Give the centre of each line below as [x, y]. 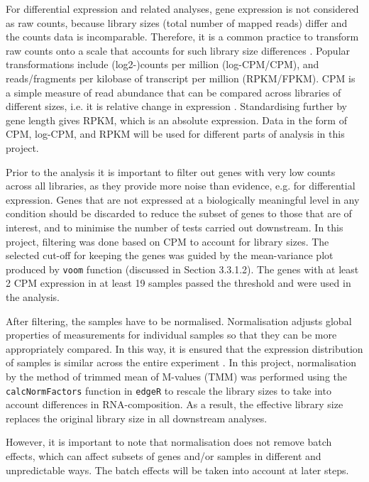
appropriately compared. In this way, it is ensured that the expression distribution [184, 348]
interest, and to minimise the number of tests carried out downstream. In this [175, 227]
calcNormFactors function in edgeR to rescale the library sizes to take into [169, 390]
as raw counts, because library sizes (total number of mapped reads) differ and [177, 22]
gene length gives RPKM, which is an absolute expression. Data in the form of [176, 120]
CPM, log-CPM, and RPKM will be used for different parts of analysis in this [175, 134]
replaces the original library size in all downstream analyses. [137, 418]
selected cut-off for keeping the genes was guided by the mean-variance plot [170, 255]
